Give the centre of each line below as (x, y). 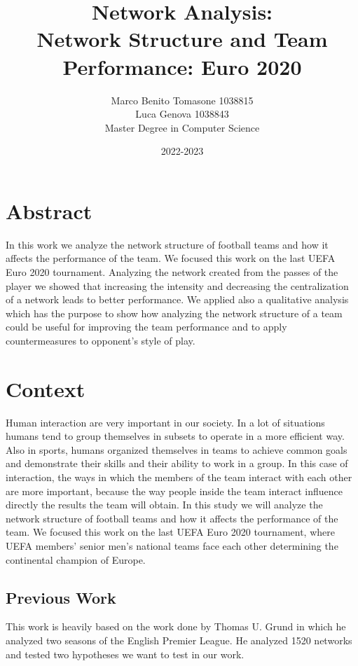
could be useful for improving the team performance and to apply (146, 327)
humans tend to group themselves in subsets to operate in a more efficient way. (175, 436)
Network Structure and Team (182, 39)
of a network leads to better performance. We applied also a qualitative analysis (177, 299)
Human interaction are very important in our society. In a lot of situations (165, 422)
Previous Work (61, 597)
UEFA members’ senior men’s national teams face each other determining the (172, 546)
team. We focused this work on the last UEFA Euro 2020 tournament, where (170, 532)
